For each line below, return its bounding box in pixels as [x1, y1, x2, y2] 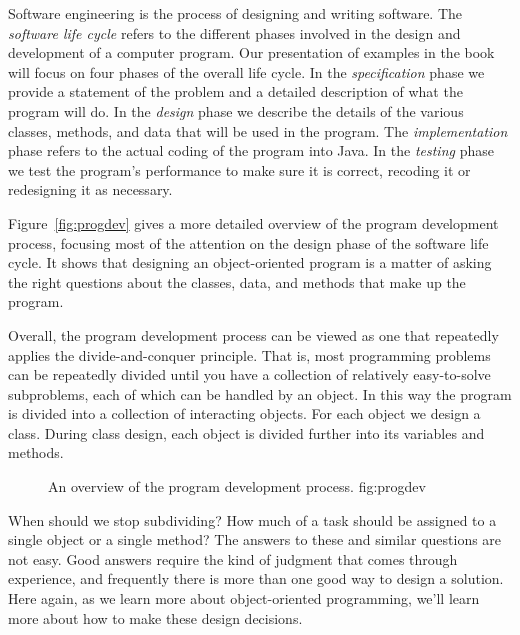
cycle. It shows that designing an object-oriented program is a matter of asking [8, 252, 492, 273]
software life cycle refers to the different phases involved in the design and [8, 22, 461, 43]
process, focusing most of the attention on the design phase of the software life [8, 232, 489, 253]
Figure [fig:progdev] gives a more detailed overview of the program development [8, 212, 499, 233]
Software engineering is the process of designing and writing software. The [8, 3, 463, 23]
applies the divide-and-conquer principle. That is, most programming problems [8, 344, 491, 365]
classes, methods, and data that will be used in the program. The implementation [8, 120, 508, 141]
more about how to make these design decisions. [8, 607, 303, 628]
